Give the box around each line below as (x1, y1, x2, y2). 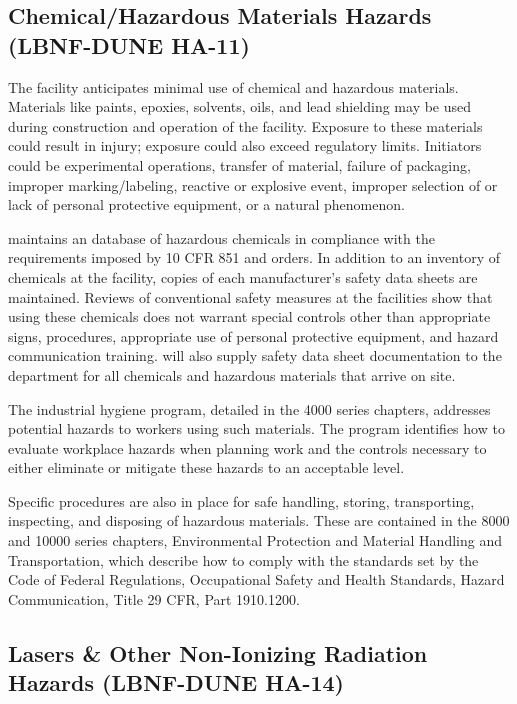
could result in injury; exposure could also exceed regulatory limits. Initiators (8, 135, 482, 156)
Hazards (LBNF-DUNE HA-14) (8, 667, 344, 698)
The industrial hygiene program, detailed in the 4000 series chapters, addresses (8, 398, 491, 419)
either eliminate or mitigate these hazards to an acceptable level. (8, 457, 405, 478)
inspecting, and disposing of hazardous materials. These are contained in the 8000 (8, 510, 510, 531)
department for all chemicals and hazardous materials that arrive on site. (8, 364, 456, 385)
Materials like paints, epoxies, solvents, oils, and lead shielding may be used (8, 96, 472, 117)
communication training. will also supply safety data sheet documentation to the (8, 345, 502, 366)
